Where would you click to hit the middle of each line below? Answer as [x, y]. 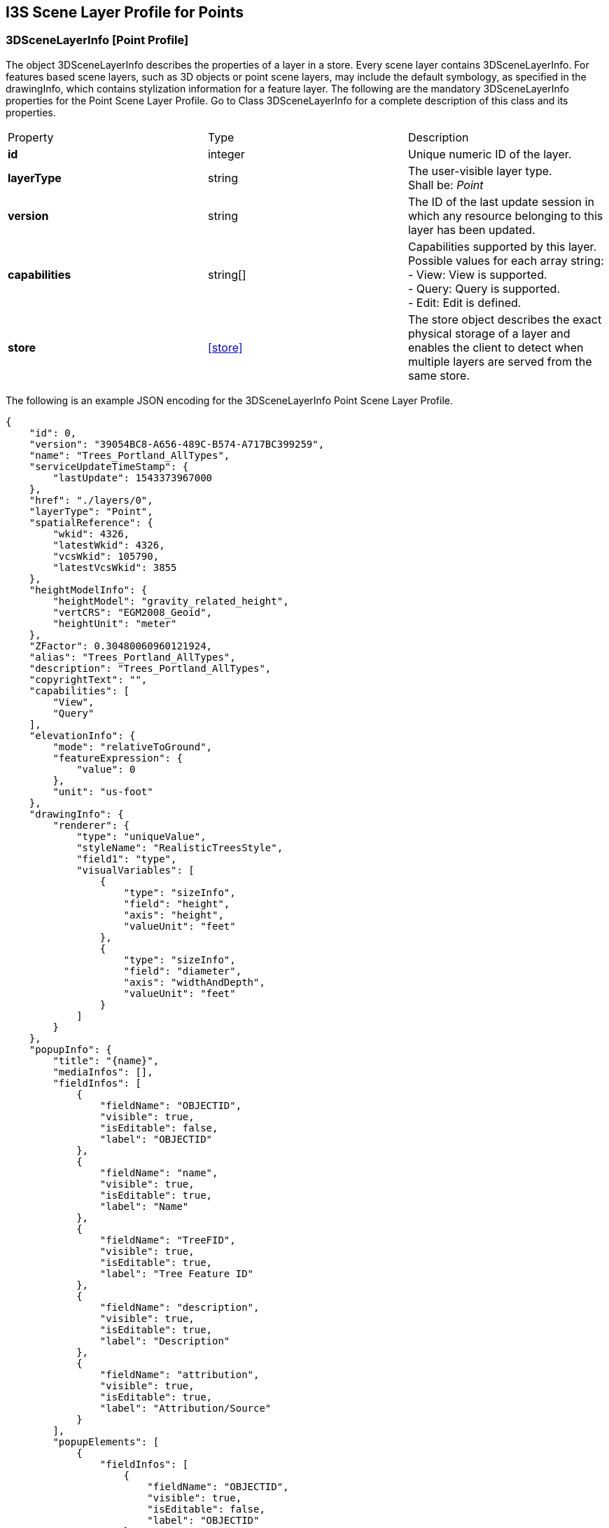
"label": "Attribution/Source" [185, 1408]
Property [31, 137]
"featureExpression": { [118, 758]
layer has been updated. [471, 229]
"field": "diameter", [183, 971]
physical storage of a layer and [489, 333]
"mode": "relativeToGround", [133, 746]
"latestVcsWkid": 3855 [115, 567]
